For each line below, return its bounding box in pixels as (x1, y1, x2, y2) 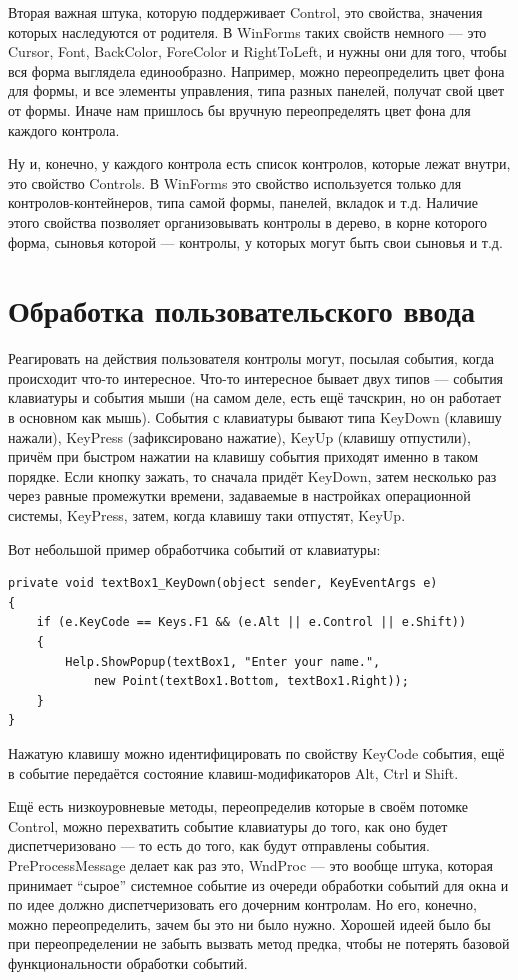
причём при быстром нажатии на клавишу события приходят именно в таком (8, 446, 479, 467)
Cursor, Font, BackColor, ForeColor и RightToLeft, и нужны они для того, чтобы (8, 41, 507, 62)
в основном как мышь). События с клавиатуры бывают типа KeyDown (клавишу (8, 407, 502, 428)
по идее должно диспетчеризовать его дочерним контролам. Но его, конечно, (8, 894, 477, 915)
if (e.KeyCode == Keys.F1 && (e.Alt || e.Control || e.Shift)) (36, 615, 467, 630)
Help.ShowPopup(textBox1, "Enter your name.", (65, 654, 381, 669)
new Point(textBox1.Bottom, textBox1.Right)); (93, 674, 409, 689)
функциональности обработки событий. (8, 952, 248, 973)
